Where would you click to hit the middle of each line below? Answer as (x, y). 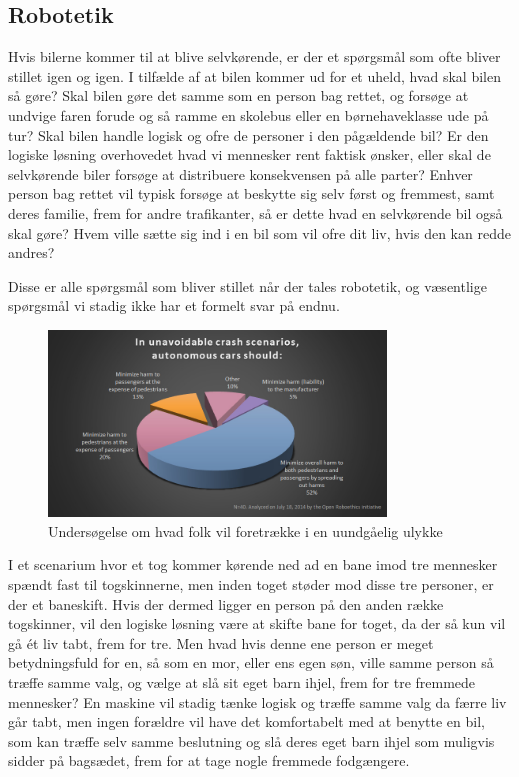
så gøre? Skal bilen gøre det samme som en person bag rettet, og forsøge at (238, 95)
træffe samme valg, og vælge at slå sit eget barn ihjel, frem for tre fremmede (242, 682)
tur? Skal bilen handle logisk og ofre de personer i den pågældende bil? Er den (248, 134)
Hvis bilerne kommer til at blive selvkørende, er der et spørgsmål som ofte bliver (254, 56)
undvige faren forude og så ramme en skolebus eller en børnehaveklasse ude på (248, 114)
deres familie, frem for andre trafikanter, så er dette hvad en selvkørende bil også (255, 212)
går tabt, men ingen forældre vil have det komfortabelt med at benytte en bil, (246, 721)
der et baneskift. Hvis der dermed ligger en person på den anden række (226, 603)
